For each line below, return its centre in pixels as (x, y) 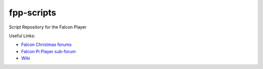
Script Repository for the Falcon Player (48, 27)
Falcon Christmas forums (46, 45)
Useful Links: (22, 36)
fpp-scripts (33, 13)
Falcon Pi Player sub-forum (48, 51)
